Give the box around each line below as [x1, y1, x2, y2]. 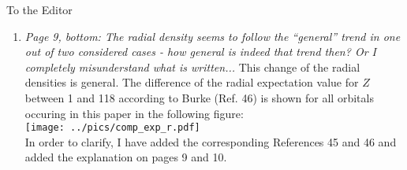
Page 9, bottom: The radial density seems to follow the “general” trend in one [24, 28, 401, 44]
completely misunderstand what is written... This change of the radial [24, 58, 360, 75]
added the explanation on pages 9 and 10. [24, 149, 227, 165]
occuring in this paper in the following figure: [24, 105, 244, 121]
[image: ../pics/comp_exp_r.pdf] [24, 122, 200, 134]
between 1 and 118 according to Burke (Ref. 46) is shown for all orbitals [24, 89, 374, 105]
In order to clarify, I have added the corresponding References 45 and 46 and [24, 133, 397, 150]
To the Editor [6, 2, 73, 17]
